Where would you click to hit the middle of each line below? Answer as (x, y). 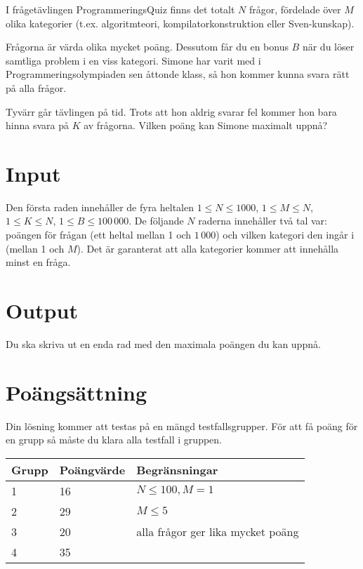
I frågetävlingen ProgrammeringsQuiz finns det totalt (120, 9)
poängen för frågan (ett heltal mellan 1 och (99, 235)
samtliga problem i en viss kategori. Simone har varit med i (133, 60)
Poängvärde (92, 469)
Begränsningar (177, 469)
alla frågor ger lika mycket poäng (218, 531)
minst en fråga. (38, 262)
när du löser (328, 47)
